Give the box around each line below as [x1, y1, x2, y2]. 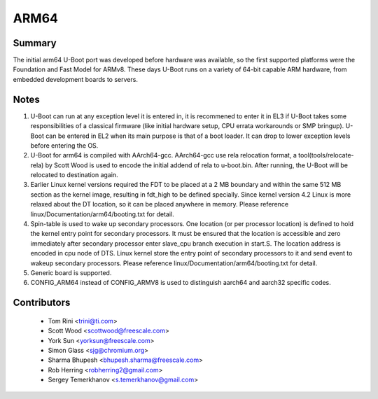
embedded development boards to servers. [13, 75, 138, 83]
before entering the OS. [30, 141, 99, 150]
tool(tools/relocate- [297, 151, 354, 160]
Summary [13, 37, 57, 49]
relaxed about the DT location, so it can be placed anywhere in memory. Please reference [30, 200, 289, 209]
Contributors [13, 297, 71, 309]
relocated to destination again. [30, 171, 118, 179]
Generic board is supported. [30, 269, 112, 276]
